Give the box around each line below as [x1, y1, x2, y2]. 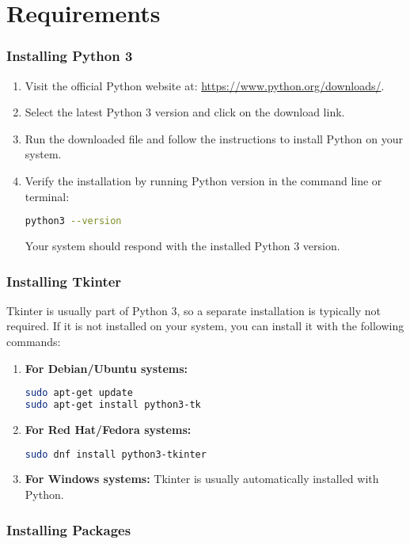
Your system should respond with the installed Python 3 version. [25, 238, 340, 254]
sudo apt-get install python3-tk [25, 399, 201, 411]
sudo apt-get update [25, 387, 133, 399]
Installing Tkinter [6, 271, 122, 291]
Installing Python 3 [6, 46, 133, 66]
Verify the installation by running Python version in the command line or [25, 172, 382, 188]
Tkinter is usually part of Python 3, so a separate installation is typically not [6, 302, 381, 318]
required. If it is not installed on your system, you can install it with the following [6, 318, 404, 334]
